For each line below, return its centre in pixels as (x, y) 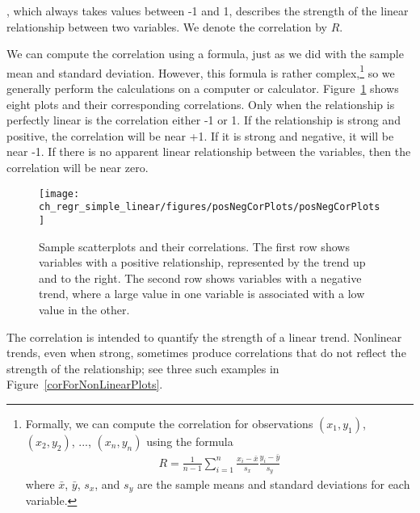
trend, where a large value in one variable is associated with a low (202, 294)
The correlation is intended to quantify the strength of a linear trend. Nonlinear (204, 336)
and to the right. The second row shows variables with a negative (200, 278)
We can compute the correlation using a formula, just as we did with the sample (205, 54)
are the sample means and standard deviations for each (273, 484)
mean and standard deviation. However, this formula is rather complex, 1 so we (201, 71)
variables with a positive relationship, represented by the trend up (202, 262)
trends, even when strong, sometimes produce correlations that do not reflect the (206, 353)
